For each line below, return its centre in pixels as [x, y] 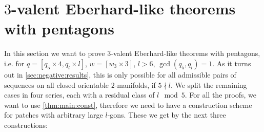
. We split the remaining [209, 84]
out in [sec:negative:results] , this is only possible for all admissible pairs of [120, 74]
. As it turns [232, 63]
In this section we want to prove [55, 53]
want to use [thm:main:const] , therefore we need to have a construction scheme [128, 105]
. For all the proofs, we [220, 95]
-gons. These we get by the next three [167, 115]
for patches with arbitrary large [54, 115]
